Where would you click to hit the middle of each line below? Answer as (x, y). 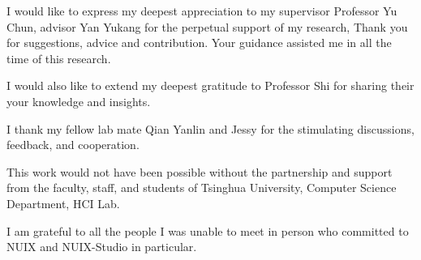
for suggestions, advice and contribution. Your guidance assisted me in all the (199, 43)
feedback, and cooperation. (73, 145)
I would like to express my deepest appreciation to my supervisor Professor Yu (202, 11)
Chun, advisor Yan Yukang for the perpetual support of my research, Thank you (207, 26)
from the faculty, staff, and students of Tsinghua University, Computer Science (202, 188)
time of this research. (59, 58)
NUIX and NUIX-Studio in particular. (102, 247)
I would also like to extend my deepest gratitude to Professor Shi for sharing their (210, 85)
